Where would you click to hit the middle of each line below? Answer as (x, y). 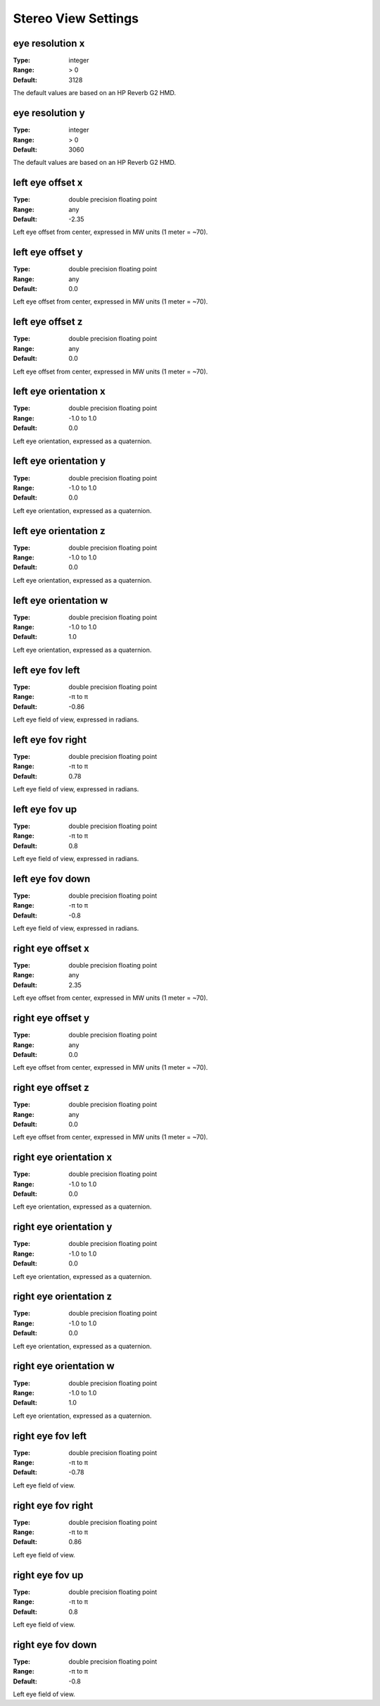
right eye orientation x (63, 1157)
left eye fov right (50, 740)
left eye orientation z (59, 531)
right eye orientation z (63, 1297)
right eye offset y (51, 1018)
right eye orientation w (64, 1366)
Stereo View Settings (76, 18)
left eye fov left (46, 670)
